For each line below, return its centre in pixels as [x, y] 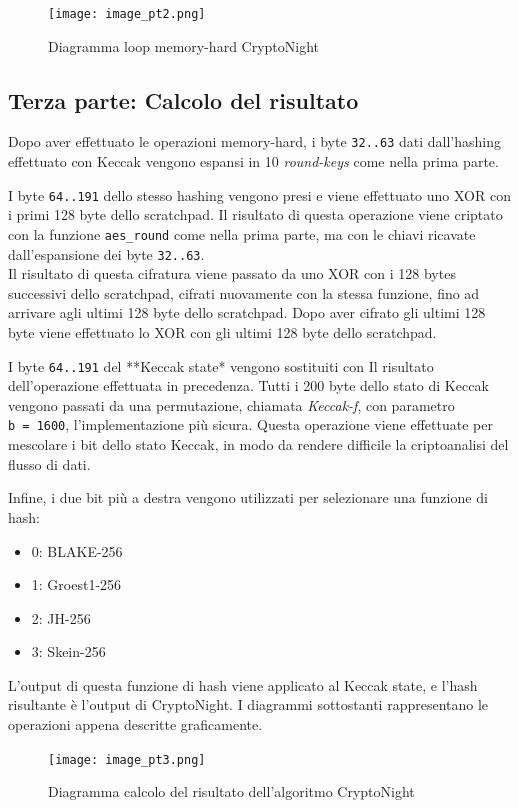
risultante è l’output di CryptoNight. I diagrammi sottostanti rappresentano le [248, 704]
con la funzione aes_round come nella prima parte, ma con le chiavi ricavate [242, 233]
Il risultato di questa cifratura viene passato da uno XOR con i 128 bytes [232, 273]
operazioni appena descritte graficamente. [135, 724]
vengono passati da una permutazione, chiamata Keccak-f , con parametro [231, 404]
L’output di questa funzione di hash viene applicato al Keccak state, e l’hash [243, 684]
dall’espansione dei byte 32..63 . [106, 253]
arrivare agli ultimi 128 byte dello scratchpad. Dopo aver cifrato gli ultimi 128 [247, 312]
